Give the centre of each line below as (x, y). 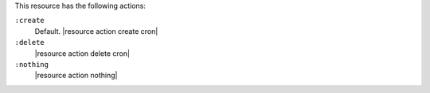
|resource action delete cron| (82, 53)
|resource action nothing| (76, 76)
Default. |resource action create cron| (96, 31)
